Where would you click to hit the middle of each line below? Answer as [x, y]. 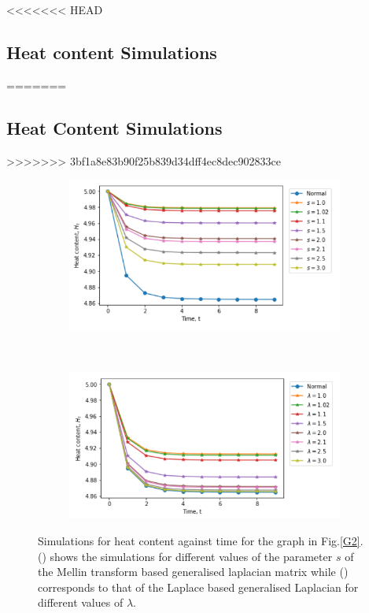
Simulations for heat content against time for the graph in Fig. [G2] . [201, 541]
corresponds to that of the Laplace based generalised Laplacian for [198, 587]
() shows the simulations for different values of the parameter [185, 556]
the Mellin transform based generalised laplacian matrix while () [193, 572]
